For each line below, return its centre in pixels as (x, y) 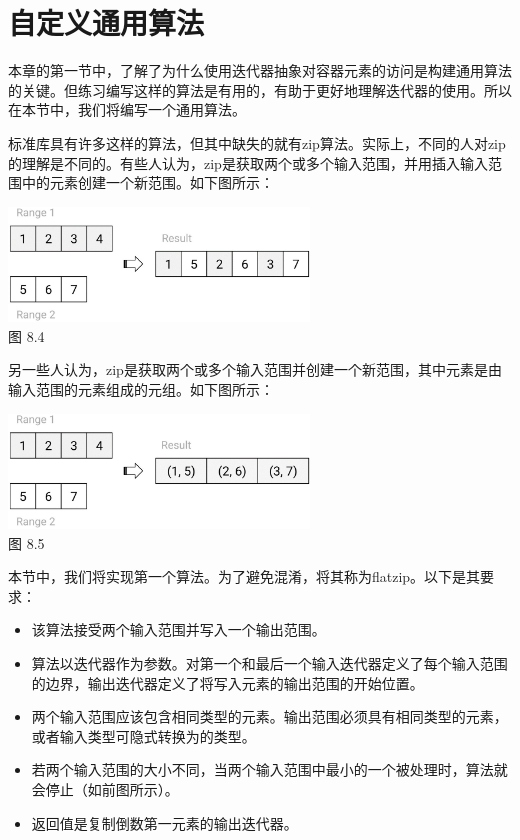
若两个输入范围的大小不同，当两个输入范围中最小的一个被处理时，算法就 (269, 769)
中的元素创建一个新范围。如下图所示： (147, 182)
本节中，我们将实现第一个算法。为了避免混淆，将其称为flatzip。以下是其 (244, 576)
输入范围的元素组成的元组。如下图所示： (141, 388)
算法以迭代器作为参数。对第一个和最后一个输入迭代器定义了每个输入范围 (269, 662)
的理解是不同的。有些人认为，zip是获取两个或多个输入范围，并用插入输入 (248, 162)
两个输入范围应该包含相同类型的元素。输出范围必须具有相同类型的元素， (269, 716)
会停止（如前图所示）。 (105, 788)
